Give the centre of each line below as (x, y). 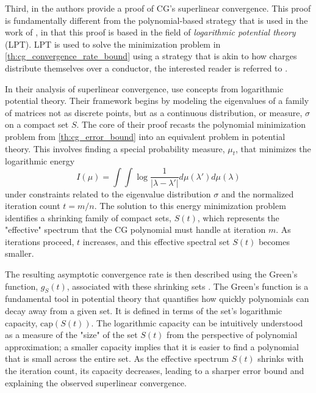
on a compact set (37, 124)
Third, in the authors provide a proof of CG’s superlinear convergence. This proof (158, 8)
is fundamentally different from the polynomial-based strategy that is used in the (156, 20)
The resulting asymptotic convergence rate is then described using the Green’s (151, 274)
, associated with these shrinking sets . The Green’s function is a (188, 286)
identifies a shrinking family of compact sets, (88, 217)
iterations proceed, (40, 241)
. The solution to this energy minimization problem (190, 206)
